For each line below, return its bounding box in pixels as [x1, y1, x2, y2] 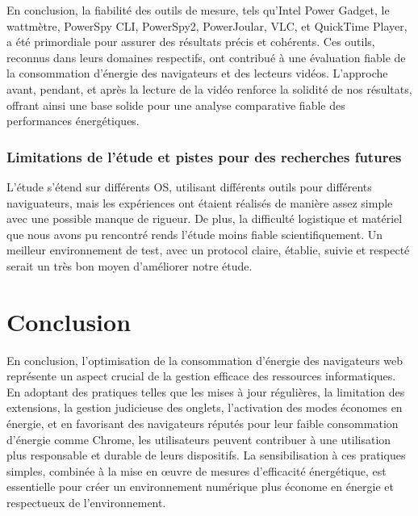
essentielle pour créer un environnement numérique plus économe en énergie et [6, 478, 394, 495]
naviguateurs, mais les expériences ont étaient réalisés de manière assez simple [6, 194, 393, 211]
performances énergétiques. [6, 112, 140, 129]
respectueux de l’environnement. [6, 494, 166, 510]
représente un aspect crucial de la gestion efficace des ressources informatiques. [6, 367, 396, 384]
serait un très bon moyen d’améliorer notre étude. [6, 257, 253, 274]
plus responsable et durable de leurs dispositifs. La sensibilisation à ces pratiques [6, 447, 406, 464]
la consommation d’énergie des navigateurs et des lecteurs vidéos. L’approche [6, 65, 388, 82]
